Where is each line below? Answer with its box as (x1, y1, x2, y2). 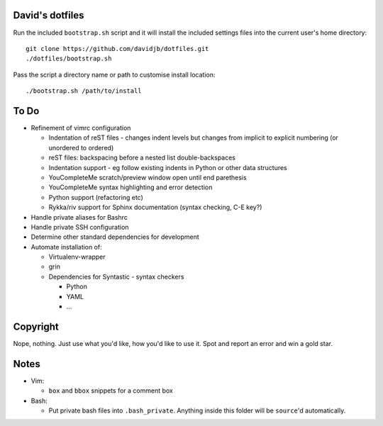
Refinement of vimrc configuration (30, 123, 131, 132)
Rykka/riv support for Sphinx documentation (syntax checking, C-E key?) (48, 203, 262, 212)
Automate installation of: (30, 242, 102, 251)
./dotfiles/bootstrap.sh (26, 55, 112, 63)
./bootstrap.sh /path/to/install (26, 87, 142, 95)
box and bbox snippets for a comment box (48, 386, 174, 395)
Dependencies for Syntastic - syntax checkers (48, 272, 184, 281)
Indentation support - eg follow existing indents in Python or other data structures (48, 163, 287, 172)
